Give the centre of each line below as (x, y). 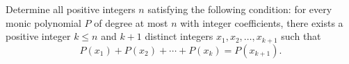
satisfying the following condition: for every (240, 9)
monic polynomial (43, 22)
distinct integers (179, 36)
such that (301, 36)
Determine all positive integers (71, 9)
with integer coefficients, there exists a (262, 22)
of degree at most (131, 22)
